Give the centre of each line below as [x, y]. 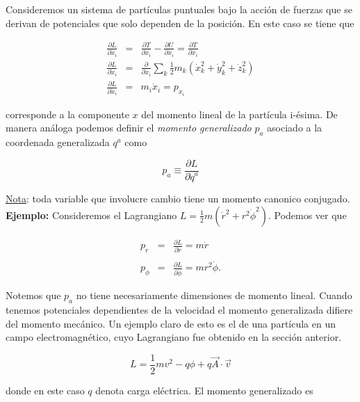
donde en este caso [45, 390]
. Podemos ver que [307, 215]
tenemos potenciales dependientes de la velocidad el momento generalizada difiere [179, 310]
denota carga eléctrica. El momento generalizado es [204, 390]
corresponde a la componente [67, 114]
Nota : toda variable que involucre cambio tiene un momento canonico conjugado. [178, 199]
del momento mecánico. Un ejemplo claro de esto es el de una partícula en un [171, 323]
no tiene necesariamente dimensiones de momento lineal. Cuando [214, 295]
